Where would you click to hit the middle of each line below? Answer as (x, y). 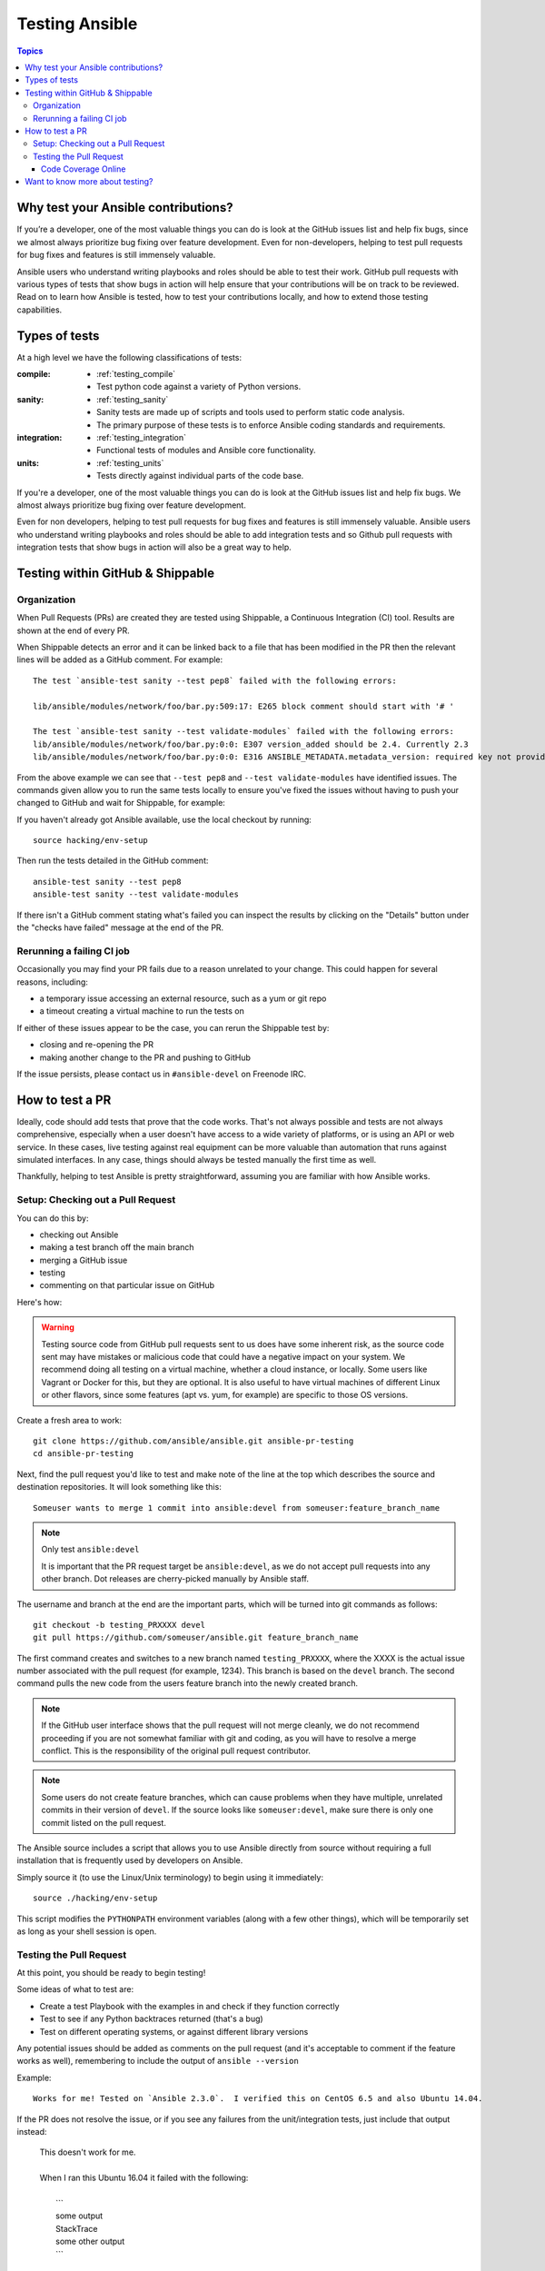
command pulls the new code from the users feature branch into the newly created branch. (188, 1683)
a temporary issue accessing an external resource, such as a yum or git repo (183, 998)
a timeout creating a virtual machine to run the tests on (142, 1011)
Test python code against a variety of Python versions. (199, 387)
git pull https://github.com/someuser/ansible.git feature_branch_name (196, 1638)
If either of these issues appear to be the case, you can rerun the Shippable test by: (173, 1027)
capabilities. (40, 310)
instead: (32, 2131)
